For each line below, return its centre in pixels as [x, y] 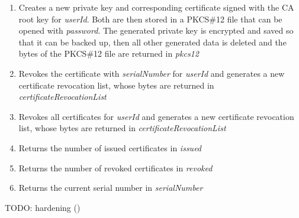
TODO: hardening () [43, 207]
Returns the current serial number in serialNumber [111, 188]
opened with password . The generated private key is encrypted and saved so [156, 30]
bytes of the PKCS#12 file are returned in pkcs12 [109, 53]
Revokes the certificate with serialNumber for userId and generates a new [152, 73]
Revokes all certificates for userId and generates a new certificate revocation [156, 116]
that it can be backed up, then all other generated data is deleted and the [152, 42]
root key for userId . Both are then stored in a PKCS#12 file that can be [150, 19]
